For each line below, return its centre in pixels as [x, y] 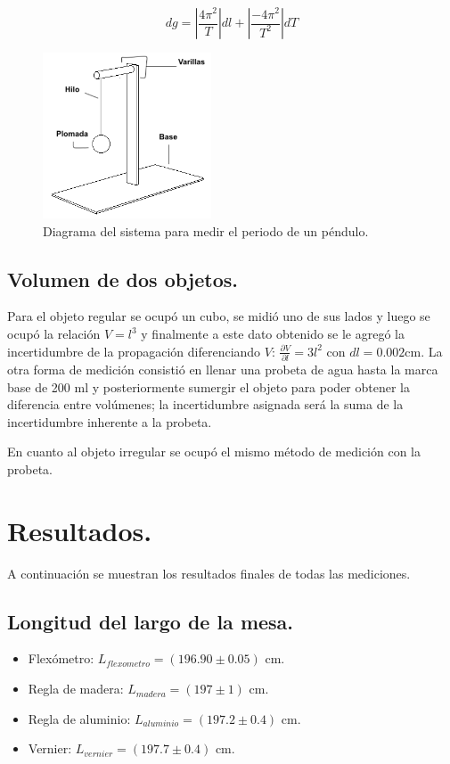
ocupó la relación [54, 334]
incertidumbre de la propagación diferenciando [134, 351]
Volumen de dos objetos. [123, 279]
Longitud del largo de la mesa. [151, 621]
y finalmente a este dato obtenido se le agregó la [273, 334]
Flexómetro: [61, 658]
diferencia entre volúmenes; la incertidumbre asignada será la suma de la [205, 404]
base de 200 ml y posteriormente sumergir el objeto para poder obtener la [209, 386]
